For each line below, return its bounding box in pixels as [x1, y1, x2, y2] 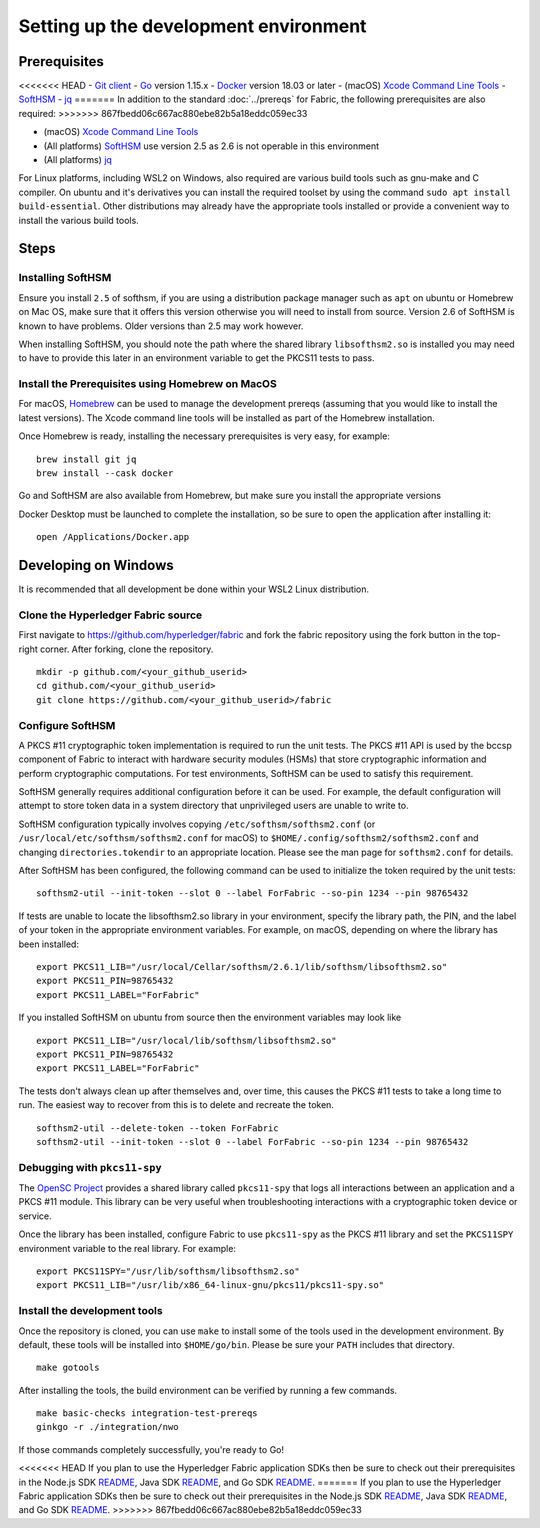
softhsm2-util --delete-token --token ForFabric [36, 1122, 279, 1134]
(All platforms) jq [43, 154, 112, 166]
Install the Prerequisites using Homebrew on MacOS [18, 377, 277, 391]
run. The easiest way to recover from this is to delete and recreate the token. [18, 1099, 335, 1111]
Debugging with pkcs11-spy [18, 1160, 162, 1174]
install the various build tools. [18, 214, 139, 226]
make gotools [36, 1362, 100, 1374]
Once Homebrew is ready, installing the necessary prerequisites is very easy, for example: [18, 430, 390, 442]
